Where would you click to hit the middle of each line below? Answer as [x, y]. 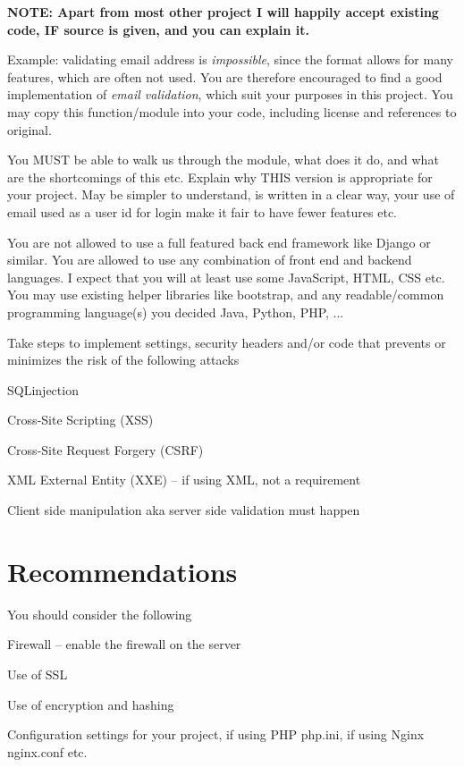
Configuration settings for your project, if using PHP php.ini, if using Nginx [216, 734]
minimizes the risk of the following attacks [123, 360]
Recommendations [122, 571]
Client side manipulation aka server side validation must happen [184, 510]
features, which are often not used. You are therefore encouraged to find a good [225, 76]
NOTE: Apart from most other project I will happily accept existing [223, 12]
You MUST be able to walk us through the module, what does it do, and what [223, 160]
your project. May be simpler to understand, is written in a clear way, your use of [231, 194]
